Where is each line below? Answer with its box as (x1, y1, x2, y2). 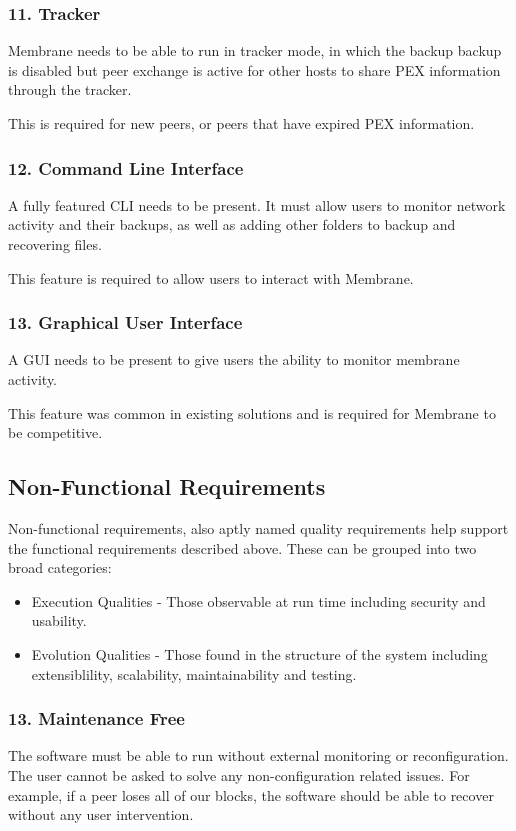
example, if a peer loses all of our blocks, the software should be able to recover (8, 784, 494, 805)
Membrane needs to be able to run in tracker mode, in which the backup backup (8, 40, 502, 61)
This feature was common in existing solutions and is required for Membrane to (8, 402, 496, 423)
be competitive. (8, 422, 103, 443)
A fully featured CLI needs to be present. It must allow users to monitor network (8, 194, 506, 215)
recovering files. (8, 234, 102, 254)
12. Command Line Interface (8, 155, 244, 180)
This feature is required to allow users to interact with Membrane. (8, 267, 414, 288)
